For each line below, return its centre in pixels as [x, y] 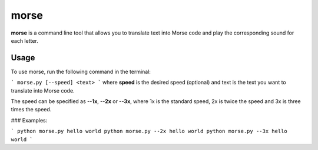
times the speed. [31, 110]
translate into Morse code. [43, 90]
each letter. [24, 40]
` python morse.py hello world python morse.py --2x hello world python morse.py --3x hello [149, 131]
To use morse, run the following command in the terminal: [81, 71]
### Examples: [29, 120]
